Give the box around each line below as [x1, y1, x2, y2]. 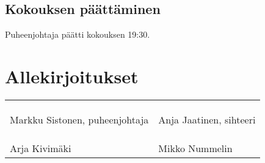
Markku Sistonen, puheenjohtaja [10, 112, 149, 127]
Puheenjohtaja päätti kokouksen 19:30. [5, 28, 150, 41]
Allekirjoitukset [5, 63, 139, 88]
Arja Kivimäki [10, 140, 71, 155]
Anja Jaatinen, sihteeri [158, 112, 256, 127]
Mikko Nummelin [158, 140, 233, 155]
